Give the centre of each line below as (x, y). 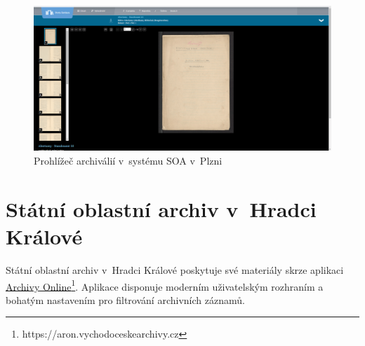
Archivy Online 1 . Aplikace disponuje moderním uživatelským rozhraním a (165, 285)
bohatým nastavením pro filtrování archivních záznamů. (125, 299)
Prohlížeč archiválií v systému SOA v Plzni (128, 161)
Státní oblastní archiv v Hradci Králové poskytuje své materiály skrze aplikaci (175, 269)
